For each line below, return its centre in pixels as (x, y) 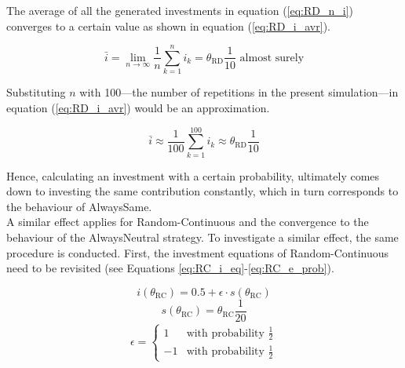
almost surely (272, 58)
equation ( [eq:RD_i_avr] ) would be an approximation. (138, 107)
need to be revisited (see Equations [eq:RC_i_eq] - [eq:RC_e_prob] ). (170, 268)
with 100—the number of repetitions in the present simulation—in (239, 92)
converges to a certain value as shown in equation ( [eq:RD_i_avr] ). (168, 26)
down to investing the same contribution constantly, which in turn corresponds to (202, 191)
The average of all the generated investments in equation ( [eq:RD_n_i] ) (180, 10)
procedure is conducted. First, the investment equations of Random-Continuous (198, 252)
